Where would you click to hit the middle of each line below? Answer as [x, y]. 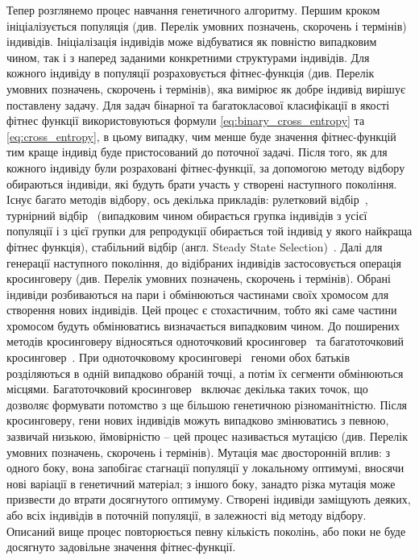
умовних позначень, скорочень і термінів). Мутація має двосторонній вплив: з [199, 452]
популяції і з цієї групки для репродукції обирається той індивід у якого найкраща [209, 231]
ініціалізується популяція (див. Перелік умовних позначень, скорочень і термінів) [207, 25]
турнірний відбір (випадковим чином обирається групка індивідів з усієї [187, 215]
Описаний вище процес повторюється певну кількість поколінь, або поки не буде [206, 531]
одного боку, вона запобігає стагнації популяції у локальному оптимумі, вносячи [205, 468]
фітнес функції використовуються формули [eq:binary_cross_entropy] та [186, 120]
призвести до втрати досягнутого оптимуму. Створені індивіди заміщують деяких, [209, 499]
